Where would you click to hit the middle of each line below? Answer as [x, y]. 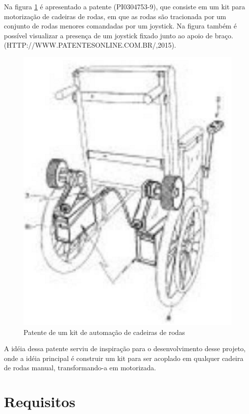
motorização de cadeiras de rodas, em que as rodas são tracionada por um [115, 16]
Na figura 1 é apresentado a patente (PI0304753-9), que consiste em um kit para [125, 6]
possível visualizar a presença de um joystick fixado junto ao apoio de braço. [119, 35]
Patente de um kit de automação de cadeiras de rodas [104, 332]
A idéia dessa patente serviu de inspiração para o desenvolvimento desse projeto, [125, 348]
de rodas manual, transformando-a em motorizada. [80, 368]
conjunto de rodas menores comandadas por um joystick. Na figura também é [120, 26]
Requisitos [40, 401]
